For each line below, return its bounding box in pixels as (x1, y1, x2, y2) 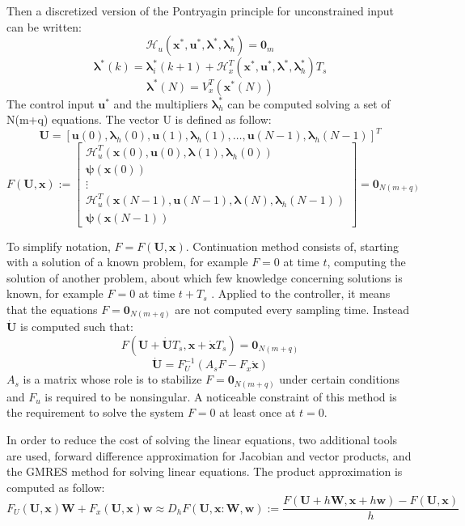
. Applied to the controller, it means (211, 285, 391, 302)
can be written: (6, 18, 82, 35)
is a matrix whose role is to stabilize (23, 371, 202, 388)
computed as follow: (6, 478, 105, 495)
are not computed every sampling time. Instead (175, 300, 409, 317)
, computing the (327, 253, 406, 270)
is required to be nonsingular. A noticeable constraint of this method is (44, 388, 397, 405)
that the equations (6, 300, 98, 317)
